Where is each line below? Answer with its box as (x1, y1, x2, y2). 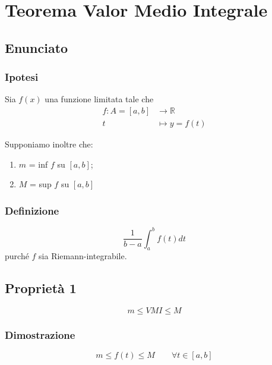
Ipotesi (5, 70, 39, 84)
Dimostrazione (5, 328, 75, 342)
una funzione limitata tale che (45, 93, 154, 105)
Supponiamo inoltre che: (5, 138, 93, 150)
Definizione (5, 203, 59, 218)
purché (5, 250, 29, 262)
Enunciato (5, 38, 68, 56)
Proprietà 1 (5, 279, 77, 297)
